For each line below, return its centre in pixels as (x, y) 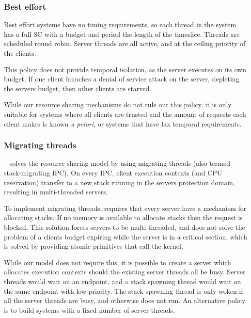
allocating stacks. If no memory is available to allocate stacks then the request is (123, 217)
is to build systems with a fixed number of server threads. (89, 310)
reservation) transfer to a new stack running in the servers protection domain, (119, 182)
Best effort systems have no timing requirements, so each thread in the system (120, 24)
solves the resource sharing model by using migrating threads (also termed (120, 163)
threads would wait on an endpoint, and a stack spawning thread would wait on (123, 281)
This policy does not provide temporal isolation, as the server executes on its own (125, 69)
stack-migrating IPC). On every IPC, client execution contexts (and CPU (113, 172)
